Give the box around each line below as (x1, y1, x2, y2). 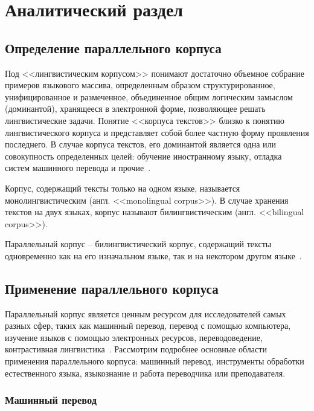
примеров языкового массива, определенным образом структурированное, (5, 79, 275, 91)
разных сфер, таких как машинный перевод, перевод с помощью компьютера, (5, 319, 291, 332)
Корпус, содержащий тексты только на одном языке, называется (5, 181, 240, 194)
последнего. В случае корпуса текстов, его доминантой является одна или (5, 138, 277, 150)
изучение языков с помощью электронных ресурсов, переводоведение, (5, 331, 263, 343)
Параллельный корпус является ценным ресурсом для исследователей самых (5, 307, 286, 320)
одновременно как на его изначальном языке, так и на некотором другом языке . (5, 249, 302, 262)
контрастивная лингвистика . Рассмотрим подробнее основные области (5, 343, 267, 355)
